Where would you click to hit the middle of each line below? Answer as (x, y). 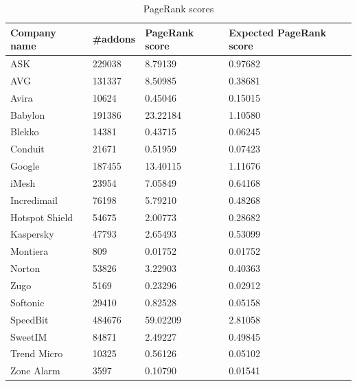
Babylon (28, 114)
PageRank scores (178, 8)
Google (25, 166)
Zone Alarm (35, 371)
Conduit (27, 149)
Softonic (27, 302)
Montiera (30, 251)
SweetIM (29, 336)
